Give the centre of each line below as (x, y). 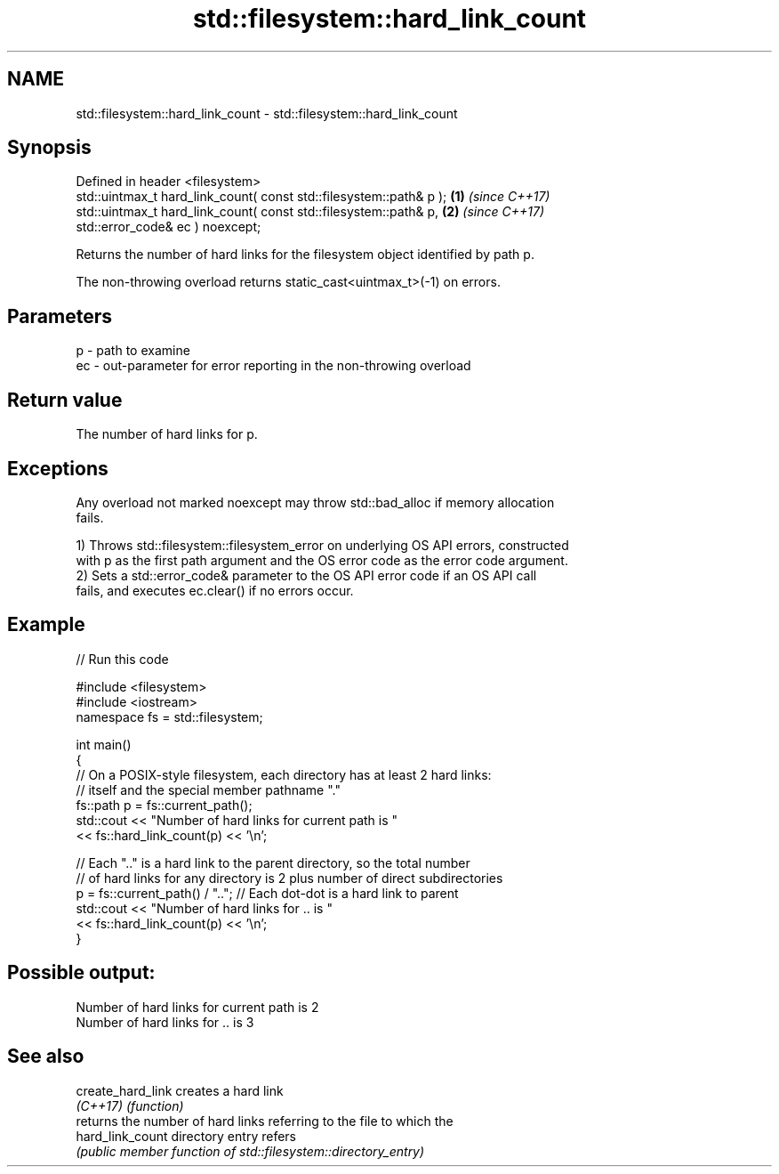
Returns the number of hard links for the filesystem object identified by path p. (305, 255)
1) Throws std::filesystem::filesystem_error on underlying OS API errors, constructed (322, 545)
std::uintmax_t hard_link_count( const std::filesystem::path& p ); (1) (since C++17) (313, 197)
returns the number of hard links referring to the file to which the (265, 1121)
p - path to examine (133, 351)
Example (46, 625)
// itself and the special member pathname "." (208, 789)
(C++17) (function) (130, 1105)
